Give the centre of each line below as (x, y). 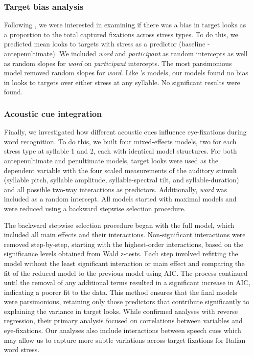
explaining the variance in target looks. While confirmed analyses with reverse (121, 311)
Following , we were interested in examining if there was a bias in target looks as (125, 25)
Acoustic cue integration (53, 113)
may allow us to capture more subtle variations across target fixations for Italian (125, 340)
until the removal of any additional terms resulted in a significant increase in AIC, (127, 282)
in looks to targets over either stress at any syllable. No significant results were (122, 82)
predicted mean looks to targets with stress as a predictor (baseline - (107, 44)
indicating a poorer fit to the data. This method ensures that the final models (121, 292)
